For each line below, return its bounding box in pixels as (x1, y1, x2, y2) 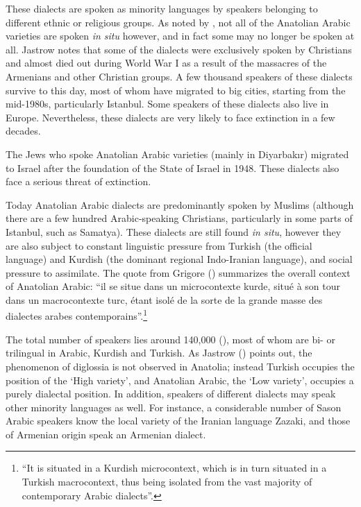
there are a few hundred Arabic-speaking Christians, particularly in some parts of (6, 211, 353, 225)
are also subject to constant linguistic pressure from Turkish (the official (6, 238, 312, 252)
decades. (6, 123, 41, 138)
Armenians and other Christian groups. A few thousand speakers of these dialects (6, 69, 353, 83)
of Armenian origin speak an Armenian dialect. (6, 427, 206, 441)
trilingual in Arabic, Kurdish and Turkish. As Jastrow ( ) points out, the (6, 345, 312, 360)
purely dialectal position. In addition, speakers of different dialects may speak (6, 386, 336, 401)
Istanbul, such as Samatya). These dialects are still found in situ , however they (6, 224, 342, 239)
